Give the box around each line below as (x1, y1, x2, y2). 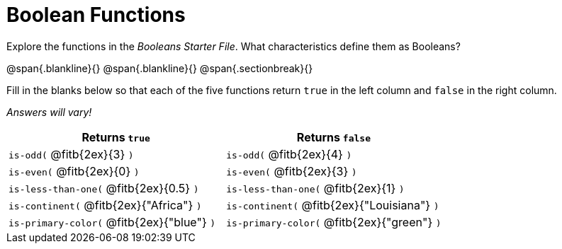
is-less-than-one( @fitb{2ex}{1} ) (226, 180, 405, 195)
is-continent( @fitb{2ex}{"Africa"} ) (9, 197, 202, 212)
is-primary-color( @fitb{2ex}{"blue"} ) (9, 214, 216, 229)
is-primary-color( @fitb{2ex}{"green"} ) (226, 214, 442, 229)
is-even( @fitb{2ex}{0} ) (9, 163, 140, 178)
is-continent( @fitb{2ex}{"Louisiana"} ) (226, 197, 439, 212)
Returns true (82, 129, 150, 144)
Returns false (296, 129, 371, 144)
